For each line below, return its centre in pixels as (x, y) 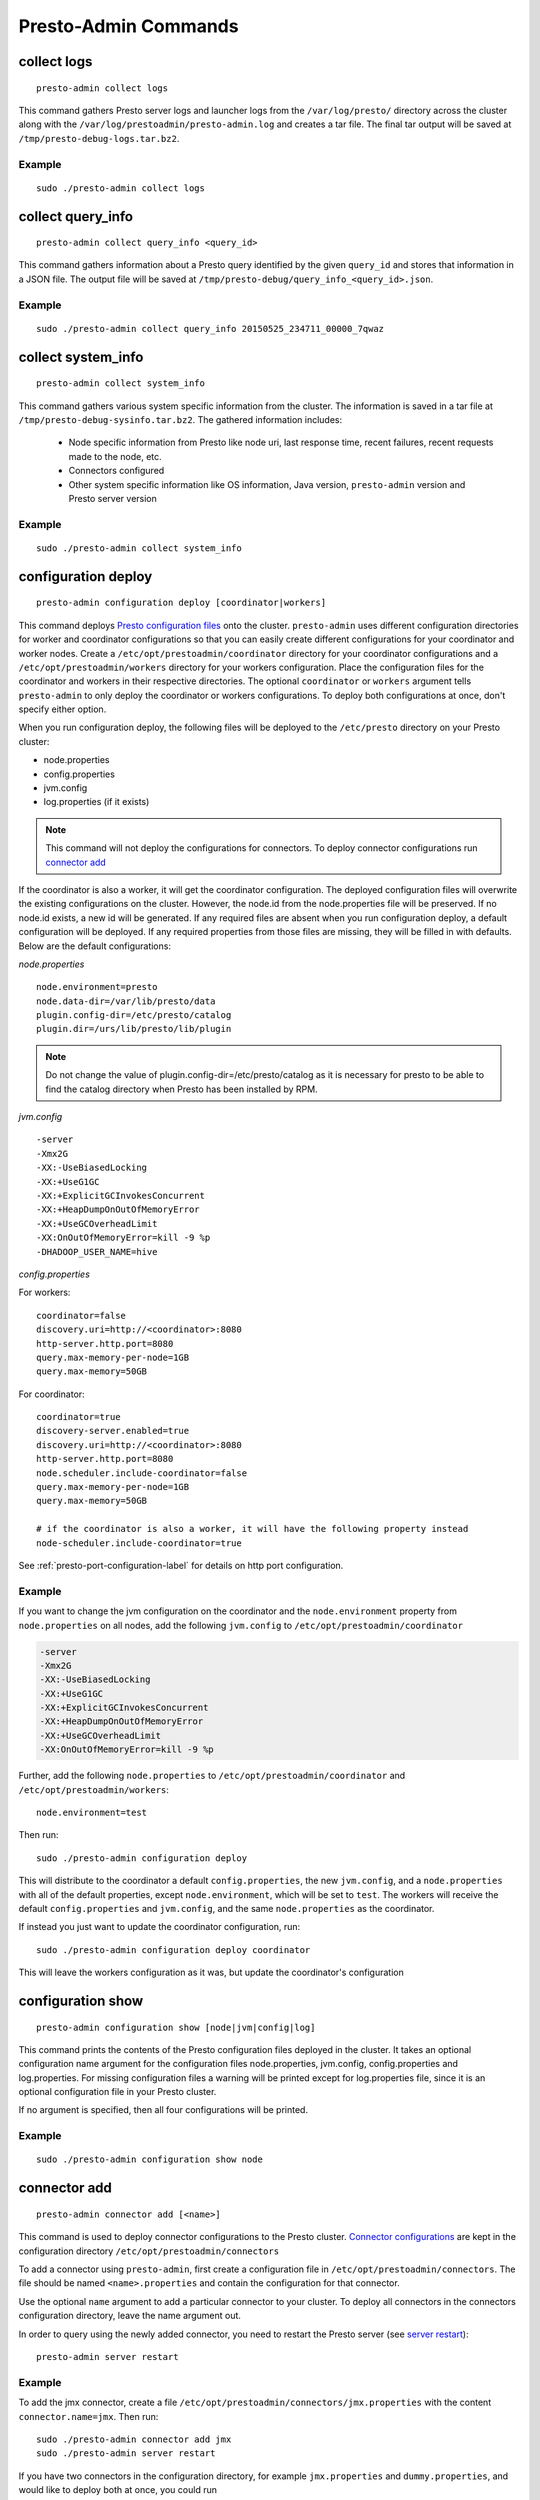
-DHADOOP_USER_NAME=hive (97, 1251)
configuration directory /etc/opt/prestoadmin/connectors (149, 2251)
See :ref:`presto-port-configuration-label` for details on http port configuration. (181, 1565)
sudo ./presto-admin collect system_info (139, 548)
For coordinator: (51, 1394)
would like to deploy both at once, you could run (117, 2490)
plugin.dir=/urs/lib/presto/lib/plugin (134, 1029)
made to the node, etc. (115, 456)
